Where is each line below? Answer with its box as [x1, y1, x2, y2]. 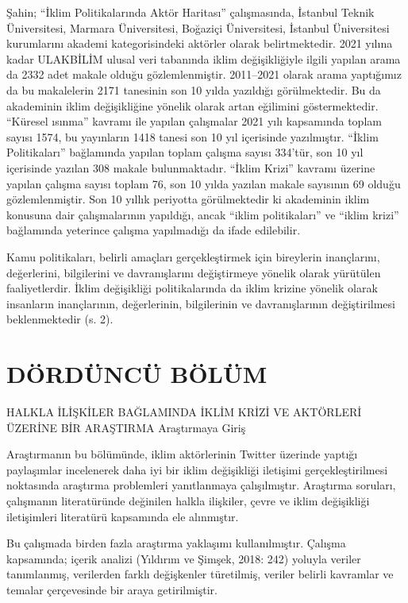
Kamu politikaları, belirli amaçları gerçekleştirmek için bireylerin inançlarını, [6, 248, 380, 265]
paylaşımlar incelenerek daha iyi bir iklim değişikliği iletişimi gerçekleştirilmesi [6, 461, 388, 477]
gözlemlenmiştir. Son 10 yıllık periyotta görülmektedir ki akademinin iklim [6, 191, 370, 207]
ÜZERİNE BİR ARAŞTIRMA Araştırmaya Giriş [6, 419, 246, 435]
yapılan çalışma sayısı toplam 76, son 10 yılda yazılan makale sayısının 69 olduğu [6, 175, 401, 191]
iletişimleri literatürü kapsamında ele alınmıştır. [6, 508, 239, 524]
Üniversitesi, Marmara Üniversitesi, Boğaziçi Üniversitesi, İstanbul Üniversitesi [6, 19, 390, 36]
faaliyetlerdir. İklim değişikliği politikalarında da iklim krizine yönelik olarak [6, 280, 378, 296]
